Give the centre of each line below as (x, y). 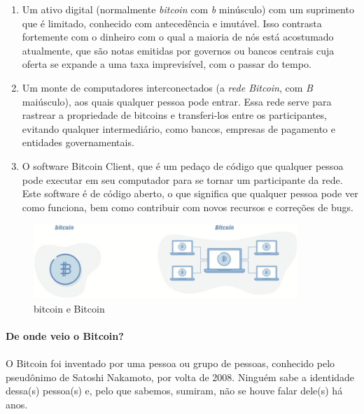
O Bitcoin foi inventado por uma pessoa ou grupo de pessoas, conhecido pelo (170, 363)
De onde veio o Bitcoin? (65, 335)
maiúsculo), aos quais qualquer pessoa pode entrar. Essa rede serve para (177, 101)
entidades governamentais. (78, 142)
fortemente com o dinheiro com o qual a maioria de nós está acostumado (178, 37)
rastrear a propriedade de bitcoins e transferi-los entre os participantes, (174, 115)
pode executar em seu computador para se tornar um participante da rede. (182, 179)
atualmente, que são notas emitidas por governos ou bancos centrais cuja (178, 50)
